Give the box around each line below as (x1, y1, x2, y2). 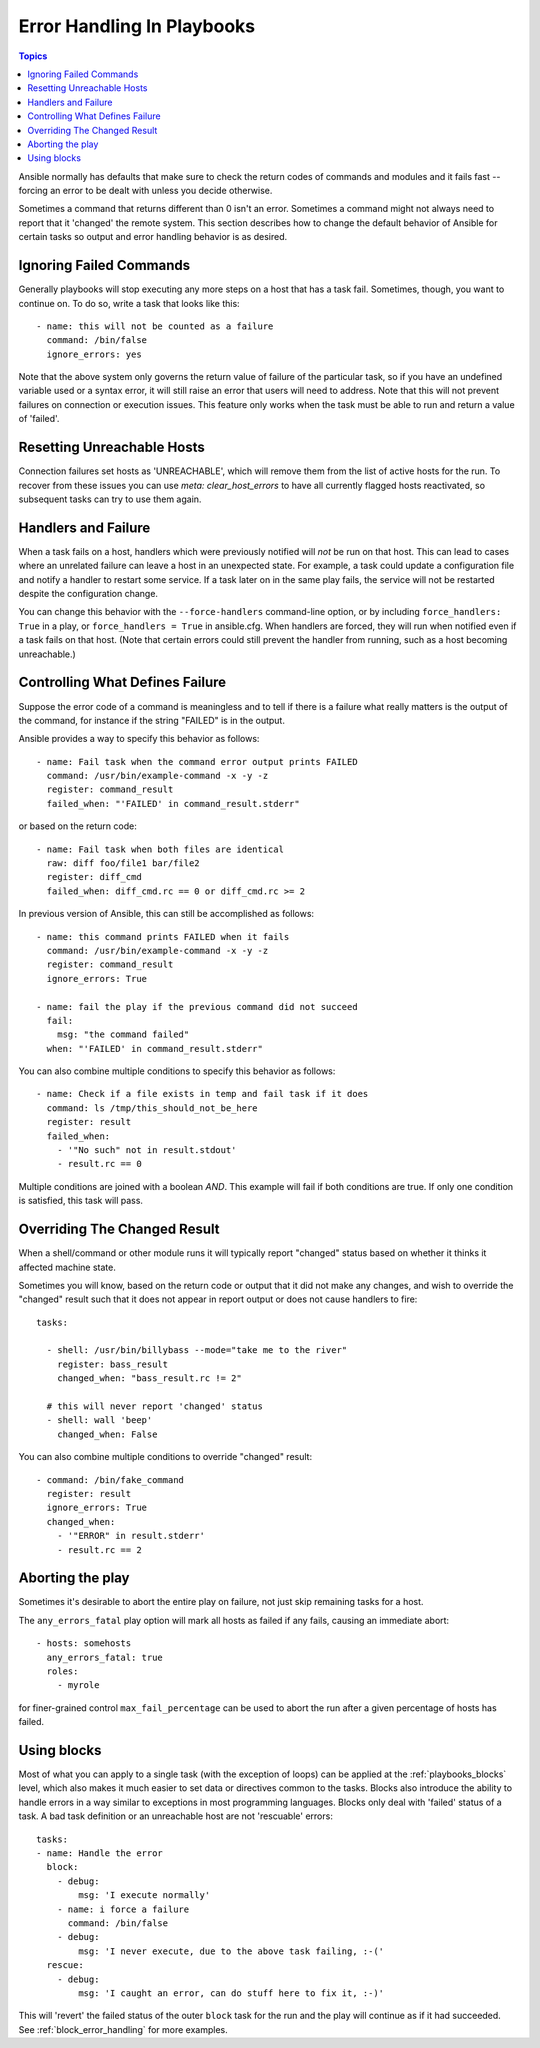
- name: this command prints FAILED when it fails (36, 931, 290, 942)
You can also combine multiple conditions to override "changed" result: (18, 1451, 313, 1463)
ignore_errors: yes (46, 348, 142, 360)
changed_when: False (56, 1428, 158, 1440)
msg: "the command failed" (56, 1029, 190, 1040)
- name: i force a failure (56, 1903, 190, 1915)
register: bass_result (56, 1358, 169, 1370)
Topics (18, 50, 48, 62)
